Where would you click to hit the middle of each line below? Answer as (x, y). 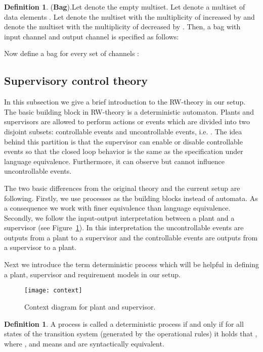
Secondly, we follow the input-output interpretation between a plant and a (119, 217)
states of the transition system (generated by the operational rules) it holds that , (131, 334)
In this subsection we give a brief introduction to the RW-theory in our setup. (125, 102)
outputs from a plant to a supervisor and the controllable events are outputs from (131, 237)
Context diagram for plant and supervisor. (90, 306)
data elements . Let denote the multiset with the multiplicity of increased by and (129, 16)
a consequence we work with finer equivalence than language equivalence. (117, 208)
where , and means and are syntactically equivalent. (84, 343)
